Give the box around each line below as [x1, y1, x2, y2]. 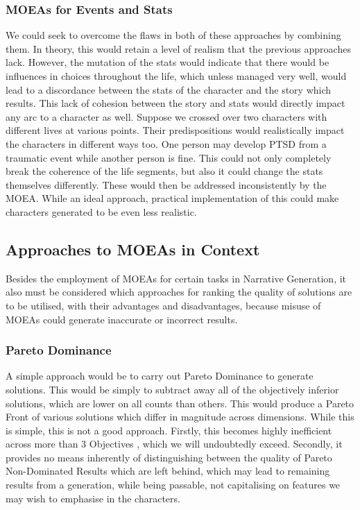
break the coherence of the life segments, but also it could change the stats [6, 164, 323, 178]
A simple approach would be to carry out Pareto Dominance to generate [6, 368, 314, 383]
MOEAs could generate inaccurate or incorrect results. [6, 312, 238, 326]
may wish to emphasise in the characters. [6, 491, 180, 505]
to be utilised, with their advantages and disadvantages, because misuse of [6, 298, 321, 312]
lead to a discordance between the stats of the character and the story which [6, 82, 332, 96]
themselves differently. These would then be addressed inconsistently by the [6, 177, 327, 192]
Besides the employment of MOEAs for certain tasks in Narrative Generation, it [6, 271, 347, 285]
